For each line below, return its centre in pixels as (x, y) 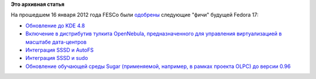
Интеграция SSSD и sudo (57, 58)
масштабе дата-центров (56, 42)
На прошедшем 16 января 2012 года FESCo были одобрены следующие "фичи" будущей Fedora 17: (135, 15)
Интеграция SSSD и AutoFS (59, 50)
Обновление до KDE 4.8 (55, 26)
